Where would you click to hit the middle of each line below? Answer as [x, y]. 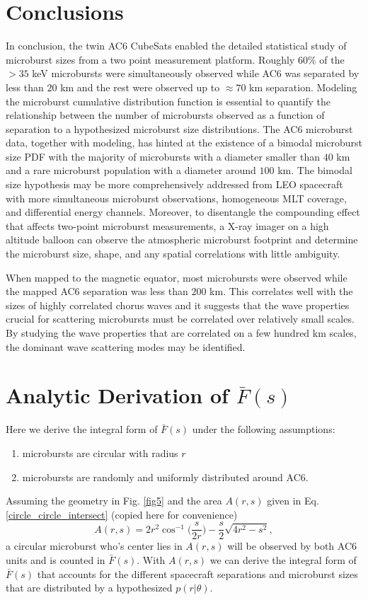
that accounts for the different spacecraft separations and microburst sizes [197, 573]
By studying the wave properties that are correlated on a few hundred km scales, [181, 333]
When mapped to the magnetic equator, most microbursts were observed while [177, 277]
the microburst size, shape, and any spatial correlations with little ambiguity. [173, 254]
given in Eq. [293, 501]
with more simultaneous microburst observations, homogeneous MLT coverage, [176, 198]
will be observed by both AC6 [292, 546]
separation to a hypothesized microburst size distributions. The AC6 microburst [179, 128]
